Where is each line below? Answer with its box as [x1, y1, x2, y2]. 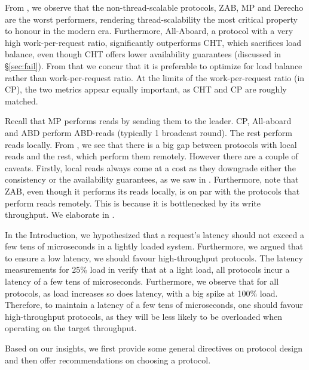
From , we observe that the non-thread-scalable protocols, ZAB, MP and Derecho [5, 1, 304, 13]
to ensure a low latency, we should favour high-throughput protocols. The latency [5, 251, 303, 264]
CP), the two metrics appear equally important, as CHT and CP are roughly [5, 83, 287, 95]
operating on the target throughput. [5, 322, 137, 334]
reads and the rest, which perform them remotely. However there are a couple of [5, 150, 298, 162]
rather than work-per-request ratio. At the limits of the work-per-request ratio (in [5, 71, 305, 84]
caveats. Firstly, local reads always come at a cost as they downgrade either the [5, 161, 296, 174]
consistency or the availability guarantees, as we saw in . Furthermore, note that [5, 173, 299, 186]
